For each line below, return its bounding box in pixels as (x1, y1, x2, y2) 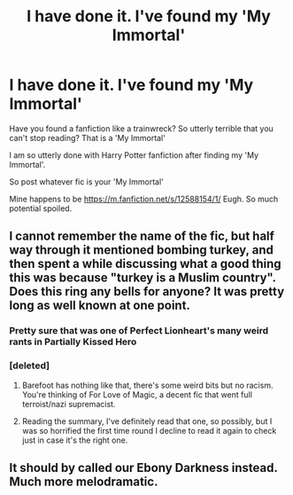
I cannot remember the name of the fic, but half (9, 229, 274, 244)
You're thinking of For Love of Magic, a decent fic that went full (21, 389, 252, 400)
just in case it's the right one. (21, 435, 128, 445)
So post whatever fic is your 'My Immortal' (9, 176, 164, 187)
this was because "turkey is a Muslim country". (9, 271, 276, 286)
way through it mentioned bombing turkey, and (9, 242, 274, 258)
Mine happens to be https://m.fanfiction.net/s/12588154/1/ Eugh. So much (9, 193, 279, 204)
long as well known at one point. (9, 298, 190, 313)
